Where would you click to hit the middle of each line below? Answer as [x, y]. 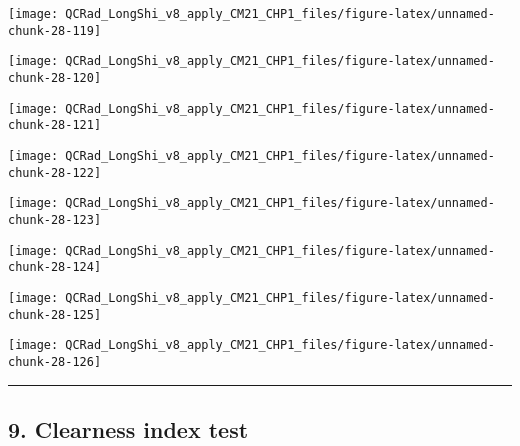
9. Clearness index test [128, 428]
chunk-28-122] [55, 172]
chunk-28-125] [55, 314]
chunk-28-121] [55, 125]
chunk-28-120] [55, 77]
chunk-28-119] [55, 30]
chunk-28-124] [55, 267]
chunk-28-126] [55, 361]
